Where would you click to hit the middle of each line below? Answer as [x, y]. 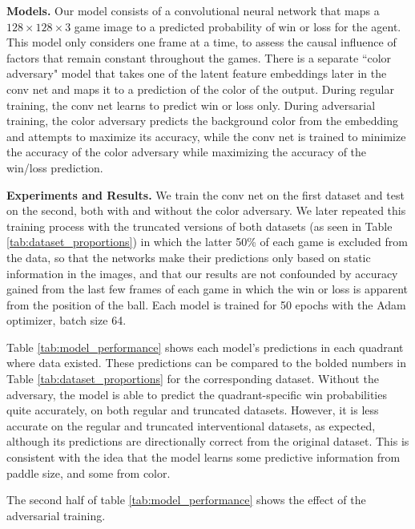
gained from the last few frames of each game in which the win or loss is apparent [207, 289]
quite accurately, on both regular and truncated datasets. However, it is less [193, 410]
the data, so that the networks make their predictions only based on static [189, 257]
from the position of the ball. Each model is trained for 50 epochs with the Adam [206, 304]
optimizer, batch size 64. [66, 320]
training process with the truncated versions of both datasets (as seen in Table [199, 226]
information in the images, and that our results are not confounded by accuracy [202, 273]
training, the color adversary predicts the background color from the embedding [202, 121]
